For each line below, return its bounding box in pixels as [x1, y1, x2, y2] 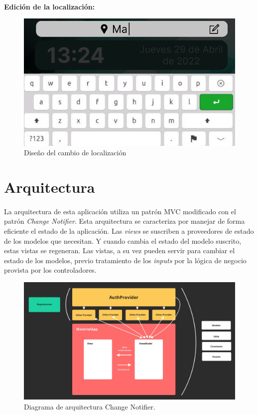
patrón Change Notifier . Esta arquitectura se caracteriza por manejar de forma [4, 216, 245, 226]
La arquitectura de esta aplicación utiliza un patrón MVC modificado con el [4, 206, 236, 216]
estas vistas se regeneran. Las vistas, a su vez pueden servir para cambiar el [4, 245, 235, 256]
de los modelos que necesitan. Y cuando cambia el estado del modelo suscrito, [4, 235, 242, 246]
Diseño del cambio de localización [24, 147, 127, 158]
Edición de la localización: [4, 1, 95, 11]
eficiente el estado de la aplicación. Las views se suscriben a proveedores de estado [4, 225, 254, 236]
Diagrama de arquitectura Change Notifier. [24, 402, 155, 412]
